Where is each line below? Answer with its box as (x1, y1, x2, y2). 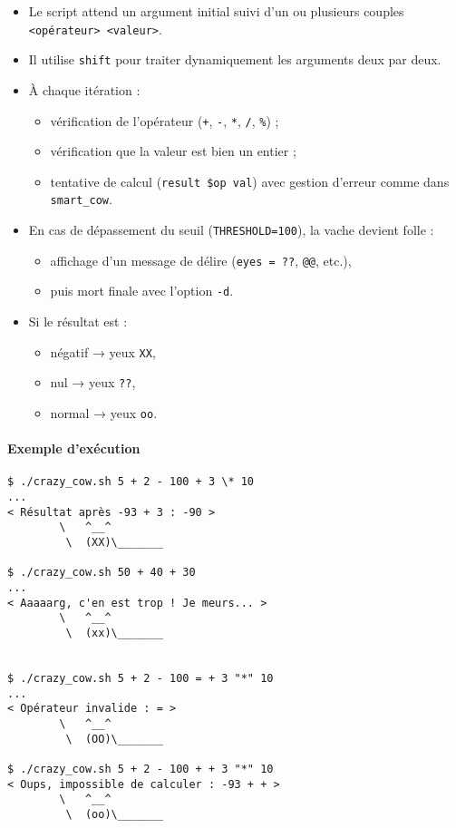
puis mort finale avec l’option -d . (50, 281, 234, 300)
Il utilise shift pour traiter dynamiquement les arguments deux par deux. (28, 50, 441, 69)
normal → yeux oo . (50, 403, 158, 422)
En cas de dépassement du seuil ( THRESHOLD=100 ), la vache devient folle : (28, 220, 434, 239)
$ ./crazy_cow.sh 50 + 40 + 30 (7, 566, 196, 580)
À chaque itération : (28, 80, 141, 99)
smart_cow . (50, 190, 112, 209)
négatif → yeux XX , (50, 342, 156, 361)
